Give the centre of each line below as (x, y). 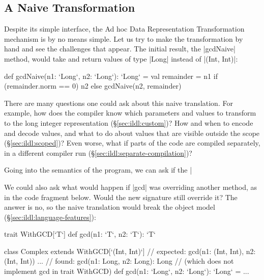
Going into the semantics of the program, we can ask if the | (98, 170)
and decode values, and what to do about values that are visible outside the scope (132, 133)
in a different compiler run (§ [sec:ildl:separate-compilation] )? (98, 152)
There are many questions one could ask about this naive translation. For (119, 103)
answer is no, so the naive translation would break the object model (110, 207)
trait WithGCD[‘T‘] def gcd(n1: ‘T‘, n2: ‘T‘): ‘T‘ (80, 234)
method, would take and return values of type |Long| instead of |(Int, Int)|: (121, 58)
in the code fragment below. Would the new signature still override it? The (121, 197)
